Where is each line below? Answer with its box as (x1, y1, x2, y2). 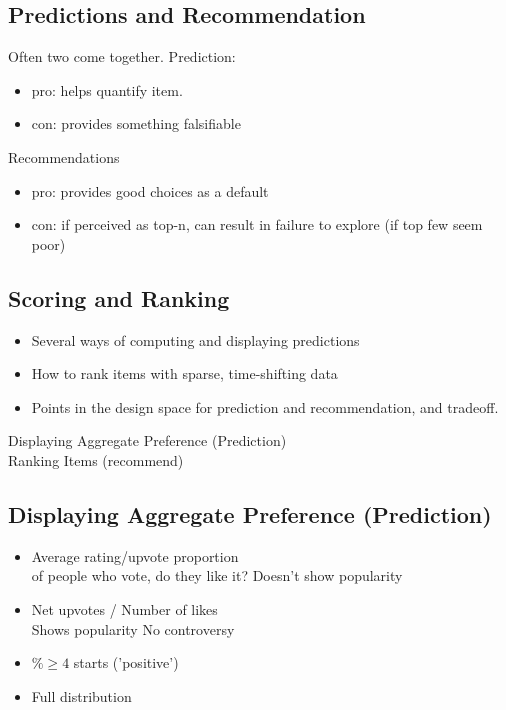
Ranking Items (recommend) (8, 449, 184, 470)
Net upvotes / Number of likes (31, 598, 218, 619)
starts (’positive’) (73, 652, 179, 673)
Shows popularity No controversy (31, 618, 235, 639)
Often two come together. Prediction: (8, 46, 236, 67)
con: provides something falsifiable (31, 113, 241, 134)
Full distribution (31, 685, 132, 706)
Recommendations (8, 146, 120, 167)
